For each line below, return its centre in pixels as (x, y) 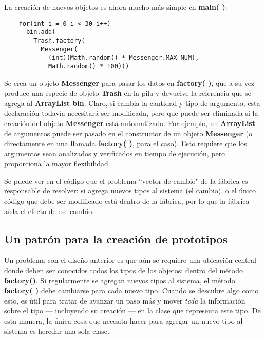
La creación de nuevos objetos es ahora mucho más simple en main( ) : (116, 7)
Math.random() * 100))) (89, 66)
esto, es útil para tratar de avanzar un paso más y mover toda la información (125, 300)
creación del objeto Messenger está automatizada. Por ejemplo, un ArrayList (130, 123)
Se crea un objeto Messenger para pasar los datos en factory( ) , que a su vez (129, 83)
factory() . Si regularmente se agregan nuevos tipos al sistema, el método (120, 280)
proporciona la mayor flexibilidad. (57, 163)
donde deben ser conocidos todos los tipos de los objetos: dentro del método (124, 270)
